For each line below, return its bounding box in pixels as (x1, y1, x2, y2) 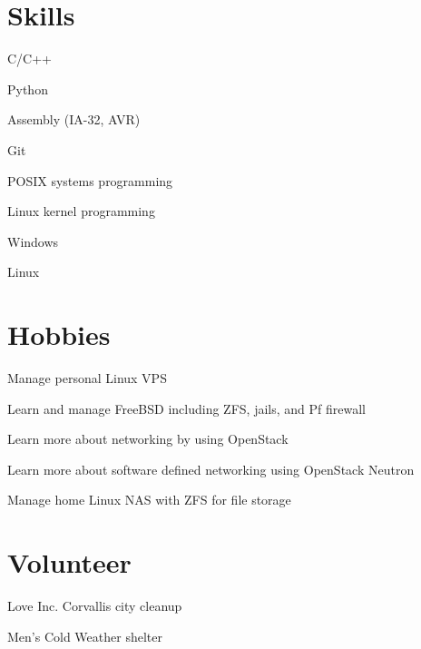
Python (7, 79, 48, 98)
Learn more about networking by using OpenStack (7, 429, 289, 448)
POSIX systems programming (7, 171, 173, 190)
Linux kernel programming (7, 202, 155, 221)
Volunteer (7, 544, 132, 581)
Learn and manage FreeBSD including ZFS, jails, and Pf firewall (7, 398, 366, 418)
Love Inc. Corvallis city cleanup (7, 596, 182, 615)
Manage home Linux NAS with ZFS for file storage (7, 490, 291, 509)
